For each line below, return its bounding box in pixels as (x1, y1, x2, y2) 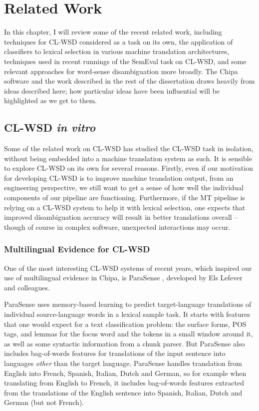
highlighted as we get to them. (4, 95, 97, 106)
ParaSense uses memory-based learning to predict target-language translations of (4, 299, 252, 309)
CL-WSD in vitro (4, 120, 96, 135)
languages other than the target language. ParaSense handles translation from (4, 357, 242, 368)
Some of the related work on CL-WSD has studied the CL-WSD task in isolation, (4, 143, 254, 154)
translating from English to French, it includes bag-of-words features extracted (4, 377, 244, 388)
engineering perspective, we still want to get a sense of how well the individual (4, 182, 244, 193)
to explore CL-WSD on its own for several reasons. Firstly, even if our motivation (4, 163, 253, 173)
